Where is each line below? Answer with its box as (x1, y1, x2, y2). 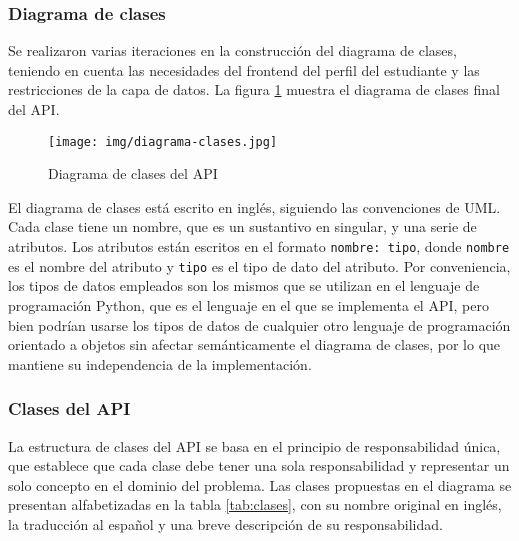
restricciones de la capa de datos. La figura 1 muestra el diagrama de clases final (8, 79, 500, 100)
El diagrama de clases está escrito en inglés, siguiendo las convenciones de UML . (8, 196, 501, 217)
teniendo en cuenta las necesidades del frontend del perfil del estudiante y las (8, 59, 480, 80)
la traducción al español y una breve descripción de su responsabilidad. (8, 513, 443, 534)
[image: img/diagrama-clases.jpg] (48, 134, 278, 149)
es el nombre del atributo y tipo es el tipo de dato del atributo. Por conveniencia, (8, 255, 511, 276)
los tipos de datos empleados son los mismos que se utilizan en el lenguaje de (8, 275, 480, 296)
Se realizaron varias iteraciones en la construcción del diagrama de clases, (8, 40, 457, 61)
